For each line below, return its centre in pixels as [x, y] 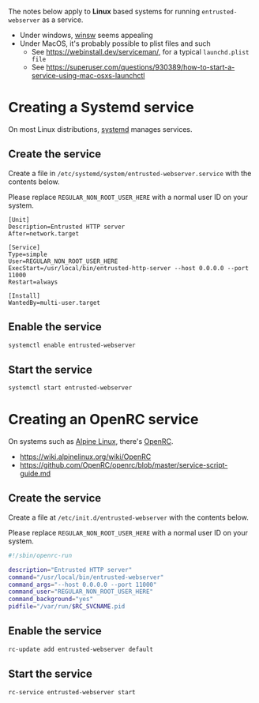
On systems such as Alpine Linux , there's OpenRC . [91, 442]
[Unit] [19, 220]
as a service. [63, 20]
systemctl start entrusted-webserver [70, 388]
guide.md [35, 474]
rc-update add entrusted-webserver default [81, 649]
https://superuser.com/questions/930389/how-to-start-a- [141, 67]
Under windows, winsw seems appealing [86, 35]
